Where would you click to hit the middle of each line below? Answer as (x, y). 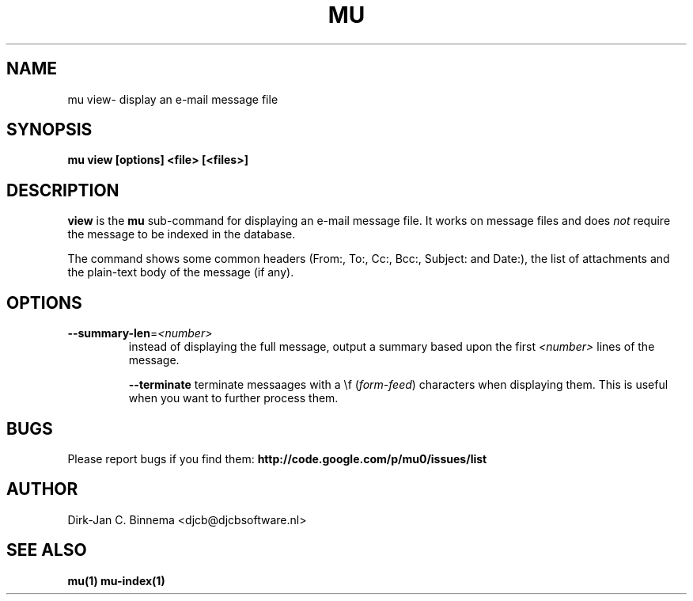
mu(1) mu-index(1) (116, 580)
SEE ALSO (47, 550)
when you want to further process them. (233, 398)
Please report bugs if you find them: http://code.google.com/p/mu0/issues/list (277, 458)
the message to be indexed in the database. (182, 234)
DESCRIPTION (63, 190)
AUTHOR (42, 489)
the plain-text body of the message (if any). (181, 272)
